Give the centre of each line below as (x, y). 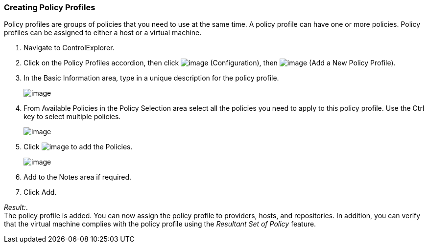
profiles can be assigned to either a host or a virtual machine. (103, 33)
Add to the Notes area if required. (78, 177)
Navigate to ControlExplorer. (69, 48)
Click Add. (40, 192)
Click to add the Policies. (78, 147)
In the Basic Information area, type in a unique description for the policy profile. (151, 78)
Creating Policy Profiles (50, 7)
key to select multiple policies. (72, 117)
